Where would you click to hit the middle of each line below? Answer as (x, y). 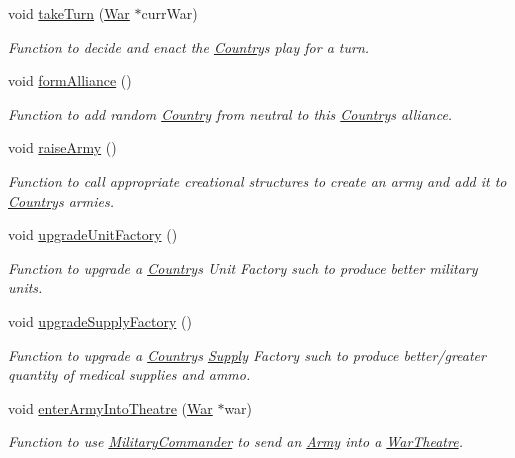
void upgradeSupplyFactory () (100, 320)
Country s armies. (61, 200)
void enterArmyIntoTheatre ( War (110, 407)
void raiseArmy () (62, 147)
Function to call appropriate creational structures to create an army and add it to (257, 180)
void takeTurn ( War (69, 13)
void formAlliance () (70, 80)
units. (25, 287)
